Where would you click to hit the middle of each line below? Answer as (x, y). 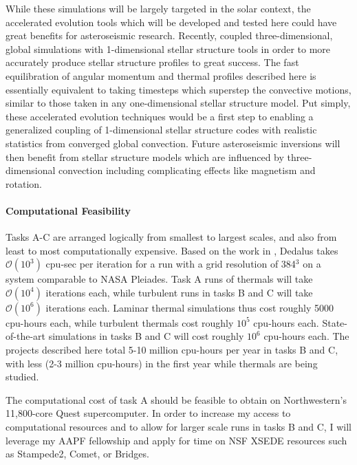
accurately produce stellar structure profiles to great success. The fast (152, 62)
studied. (22, 377)
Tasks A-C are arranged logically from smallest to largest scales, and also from (171, 237)
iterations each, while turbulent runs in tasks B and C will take (179, 292)
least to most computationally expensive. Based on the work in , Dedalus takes (172, 250)
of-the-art (25, 336)
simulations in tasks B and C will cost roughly (146, 336)
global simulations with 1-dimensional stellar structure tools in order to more (168, 48)
